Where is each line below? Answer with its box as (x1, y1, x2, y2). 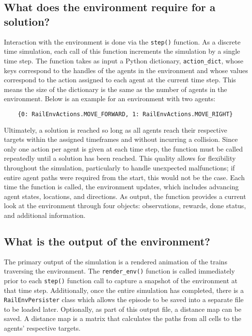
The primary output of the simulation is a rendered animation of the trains (4, 256, 227, 266)
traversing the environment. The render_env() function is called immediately (4, 266, 235, 276)
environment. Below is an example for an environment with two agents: (4, 93, 216, 104)
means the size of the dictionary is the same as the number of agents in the (4, 84, 227, 94)
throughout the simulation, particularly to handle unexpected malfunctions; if (4, 162, 235, 172)
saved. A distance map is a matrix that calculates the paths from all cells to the (4, 313, 241, 323)
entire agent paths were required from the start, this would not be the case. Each (4, 172, 245, 182)
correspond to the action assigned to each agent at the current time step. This (4, 75, 236, 85)
